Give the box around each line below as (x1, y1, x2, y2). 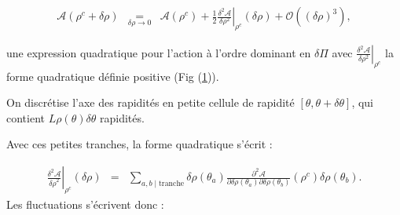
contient (6, 109, 45, 126)
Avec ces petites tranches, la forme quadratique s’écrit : (6, 136, 273, 152)
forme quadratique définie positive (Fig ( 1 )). (6, 67, 219, 84)
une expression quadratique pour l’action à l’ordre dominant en (6, 44, 311, 60)
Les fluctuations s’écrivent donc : (6, 195, 164, 212)
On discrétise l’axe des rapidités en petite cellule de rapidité (6, 94, 295, 111)
